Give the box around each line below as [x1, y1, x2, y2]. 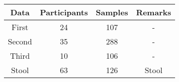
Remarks [136, 6, 171, 18]
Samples [96, 6, 128, 18]
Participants [39, 6, 88, 18]
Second [8, 36, 32, 47]
